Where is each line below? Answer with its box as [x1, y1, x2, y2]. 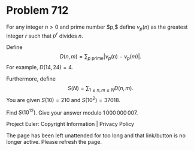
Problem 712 [6, 4, 69, 17]
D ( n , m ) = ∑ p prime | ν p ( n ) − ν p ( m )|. [59, 53, 142, 61]
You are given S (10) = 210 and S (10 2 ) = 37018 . [6, 95, 121, 103]
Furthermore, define [6, 75, 56, 82]
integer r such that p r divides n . [6, 31, 84, 39]
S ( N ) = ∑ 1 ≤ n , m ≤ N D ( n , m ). [68, 85, 134, 93]
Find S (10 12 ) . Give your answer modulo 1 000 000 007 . [6, 108, 138, 116]
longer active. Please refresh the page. [6, 138, 102, 146]
